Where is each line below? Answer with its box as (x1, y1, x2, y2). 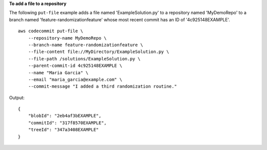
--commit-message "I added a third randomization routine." (28, 84, 178, 89)
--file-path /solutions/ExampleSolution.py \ (28, 56, 141, 61)
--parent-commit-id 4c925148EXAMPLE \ (28, 63, 123, 69)
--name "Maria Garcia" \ (28, 70, 89, 75)
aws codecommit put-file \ (18, 28, 84, 34)
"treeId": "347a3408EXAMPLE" (28, 127, 99, 133)
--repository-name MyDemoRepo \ (28, 35, 107, 41)
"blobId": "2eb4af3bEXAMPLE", (28, 113, 101, 119)
